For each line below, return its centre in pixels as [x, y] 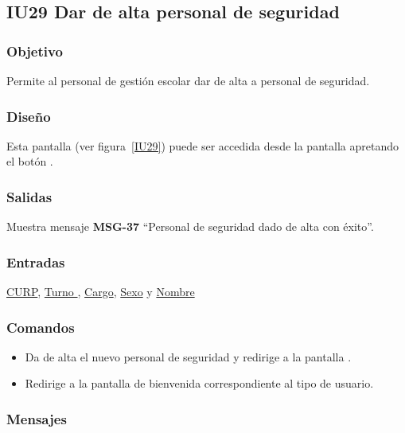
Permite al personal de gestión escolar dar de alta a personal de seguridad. [188, 80]
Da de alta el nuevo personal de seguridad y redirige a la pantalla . [188, 356]
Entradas [36, 261]
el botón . [30, 161]
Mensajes [37, 418]
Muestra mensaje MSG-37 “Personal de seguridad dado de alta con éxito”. [190, 226]
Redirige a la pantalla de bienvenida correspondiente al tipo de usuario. [199, 383]
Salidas [29, 196]
